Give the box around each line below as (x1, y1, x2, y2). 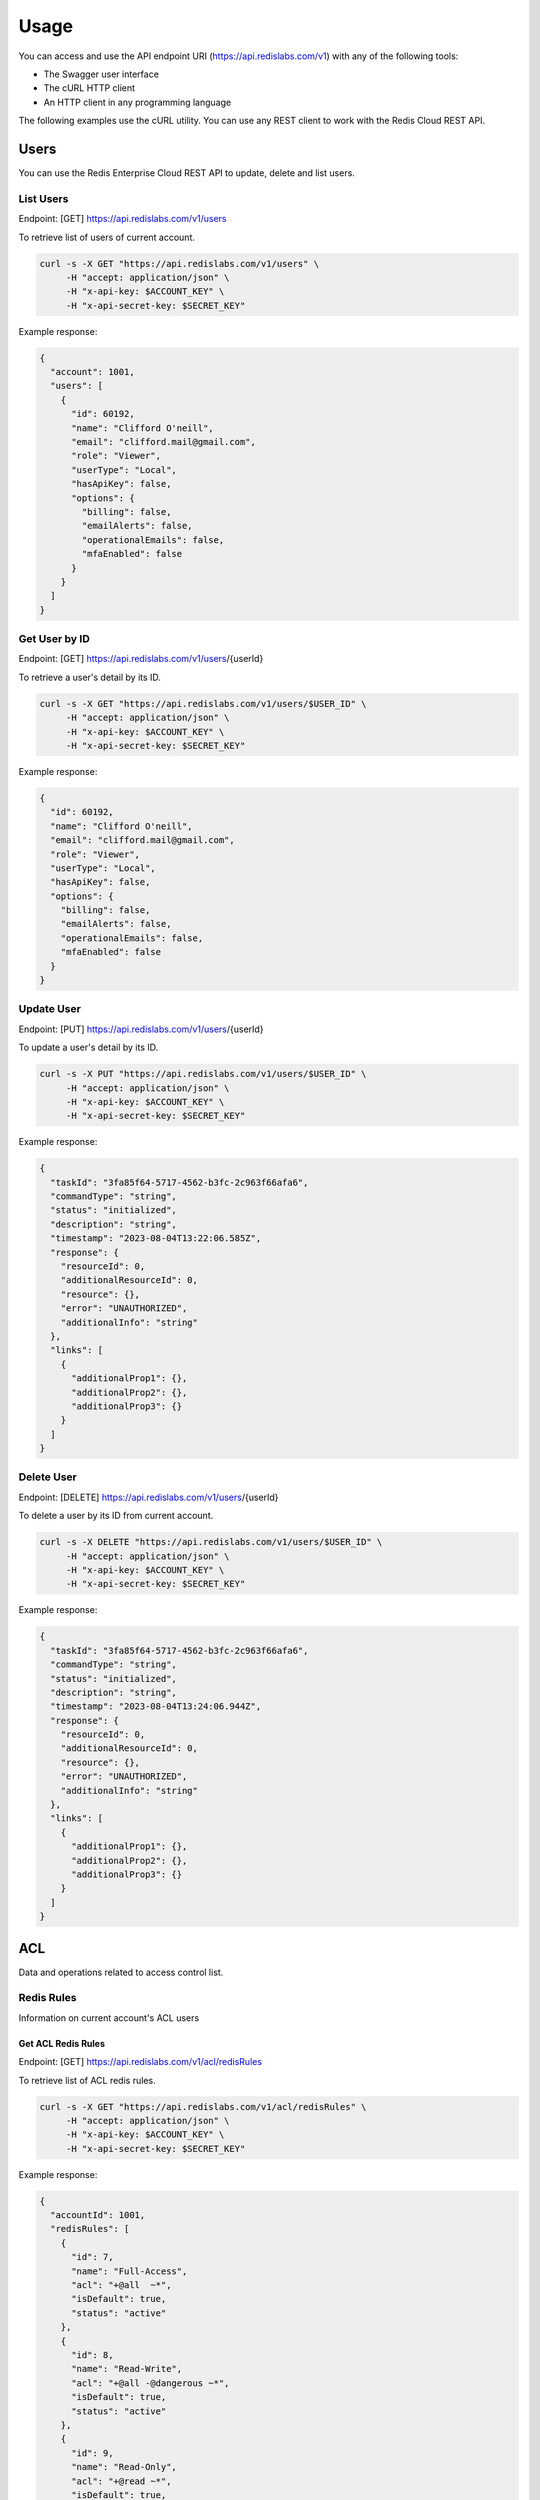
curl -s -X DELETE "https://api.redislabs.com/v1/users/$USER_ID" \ (39, 1536, 383, 1548)
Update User (18, 1002, 82, 1016)
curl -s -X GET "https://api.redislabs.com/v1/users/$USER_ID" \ (39, 698, 367, 709)
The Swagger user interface (43, 68, 160, 80)
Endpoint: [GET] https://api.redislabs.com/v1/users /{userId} (18, 653, 264, 665)
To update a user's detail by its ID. (18, 1041, 159, 1054)
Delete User (18, 1470, 77, 1484)
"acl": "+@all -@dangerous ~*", (71, 2377, 230, 2389)
